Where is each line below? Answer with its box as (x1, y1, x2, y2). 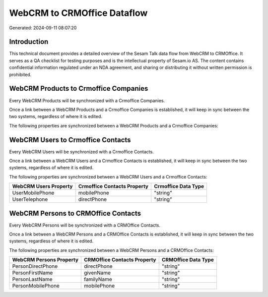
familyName (84, 276, 112, 283)
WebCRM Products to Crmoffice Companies (9, 84, 148, 93)
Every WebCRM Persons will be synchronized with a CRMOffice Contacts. (9, 222, 161, 228)
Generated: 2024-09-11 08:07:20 (9, 25, 77, 31)
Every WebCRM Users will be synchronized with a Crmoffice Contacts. (9, 149, 154, 155)
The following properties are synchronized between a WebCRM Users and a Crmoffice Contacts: (9, 174, 207, 179)
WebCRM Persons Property (12, 256, 79, 263)
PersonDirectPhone (12, 263, 58, 270)
